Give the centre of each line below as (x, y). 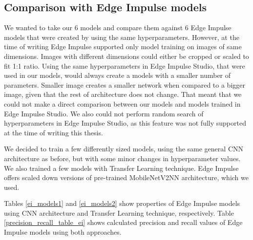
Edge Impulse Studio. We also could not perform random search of (104, 113)
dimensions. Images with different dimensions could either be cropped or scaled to (126, 56)
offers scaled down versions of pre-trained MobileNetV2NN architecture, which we (126, 177)
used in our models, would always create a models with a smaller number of (117, 75)
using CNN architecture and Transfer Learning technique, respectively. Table (119, 212)
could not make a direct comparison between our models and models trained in (122, 103)
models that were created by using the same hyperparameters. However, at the (122, 37)
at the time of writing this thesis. (53, 132)
